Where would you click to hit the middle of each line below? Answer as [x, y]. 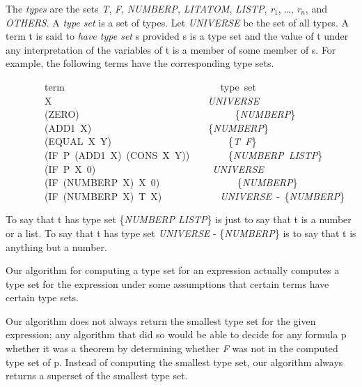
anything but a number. [56, 246]
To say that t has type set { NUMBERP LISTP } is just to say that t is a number [179, 219]
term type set [150, 86]
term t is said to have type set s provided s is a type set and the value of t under [177, 36]
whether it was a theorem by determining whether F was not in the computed [172, 348]
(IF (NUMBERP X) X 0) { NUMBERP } [171, 182]
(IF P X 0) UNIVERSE [154, 168]
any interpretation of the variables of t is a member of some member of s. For [171, 49]
